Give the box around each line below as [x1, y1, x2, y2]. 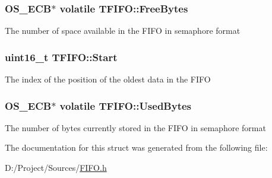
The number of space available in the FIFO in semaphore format [5, 24, 241, 37]
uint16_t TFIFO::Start [5, 49, 118, 64]
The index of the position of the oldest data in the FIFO [5, 73, 211, 85]
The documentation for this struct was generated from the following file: [5, 141, 268, 154]
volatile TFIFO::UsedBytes [59, 98, 192, 113]
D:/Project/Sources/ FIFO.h [5, 161, 107, 174]
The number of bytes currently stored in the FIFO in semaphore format [5, 121, 266, 133]
